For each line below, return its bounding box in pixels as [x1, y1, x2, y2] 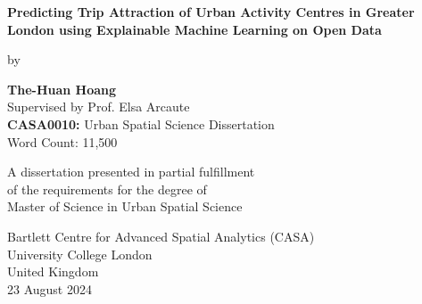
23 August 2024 [7, 279, 92, 298]
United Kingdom [7, 262, 99, 281]
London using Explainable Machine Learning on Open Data [7, 20, 382, 38]
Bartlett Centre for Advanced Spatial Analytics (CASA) [7, 226, 315, 245]
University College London [7, 244, 153, 263]
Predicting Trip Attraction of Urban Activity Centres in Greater [7, 3, 415, 21]
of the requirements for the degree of [7, 179, 207, 198]
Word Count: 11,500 [7, 132, 118, 151]
